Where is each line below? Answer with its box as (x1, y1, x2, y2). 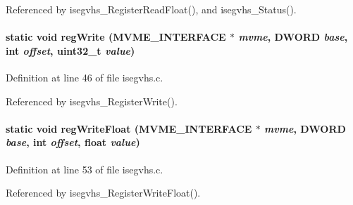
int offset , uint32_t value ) (6, 43, 135, 58)
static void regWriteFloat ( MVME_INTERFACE (6, 121, 252, 135)
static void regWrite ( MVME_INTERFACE (6, 29, 226, 44)
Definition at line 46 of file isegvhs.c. (6, 70, 163, 84)
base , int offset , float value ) (6, 135, 140, 150)
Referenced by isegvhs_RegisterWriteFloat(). (6, 185, 201, 200)
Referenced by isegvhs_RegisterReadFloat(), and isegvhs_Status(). (6, 2, 297, 16)
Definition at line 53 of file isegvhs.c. (6, 161, 163, 176)
